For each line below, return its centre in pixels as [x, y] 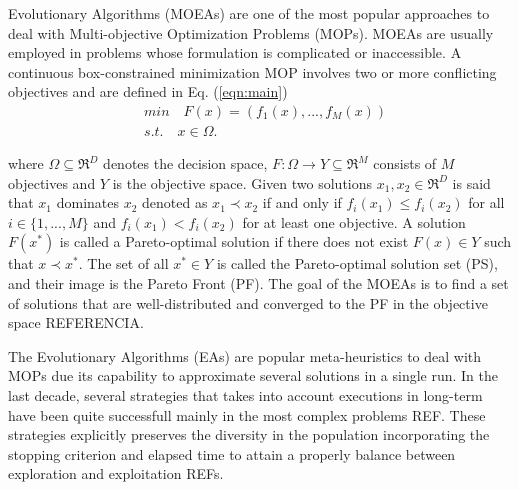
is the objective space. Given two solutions [242, 182]
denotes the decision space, [185, 163]
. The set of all [123, 263]
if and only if [302, 202]
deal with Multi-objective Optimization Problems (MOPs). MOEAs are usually [251, 32]
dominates [88, 202]
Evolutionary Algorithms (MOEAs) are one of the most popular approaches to [249, 13]
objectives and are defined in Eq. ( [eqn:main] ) [148, 91]
